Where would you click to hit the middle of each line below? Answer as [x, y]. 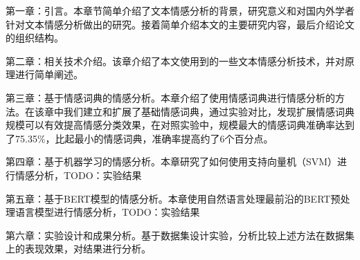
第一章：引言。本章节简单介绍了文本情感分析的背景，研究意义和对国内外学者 [180, 10]
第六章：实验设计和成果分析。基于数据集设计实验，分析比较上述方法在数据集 [180, 235]
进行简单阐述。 [49, 74]
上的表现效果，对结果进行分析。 [78, 249]
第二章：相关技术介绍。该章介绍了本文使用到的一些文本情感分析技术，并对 [175, 61]
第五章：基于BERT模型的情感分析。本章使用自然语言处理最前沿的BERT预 [173, 198]
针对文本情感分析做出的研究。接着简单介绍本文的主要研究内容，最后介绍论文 [180, 24]
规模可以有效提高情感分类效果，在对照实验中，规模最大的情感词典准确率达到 [180, 125]
